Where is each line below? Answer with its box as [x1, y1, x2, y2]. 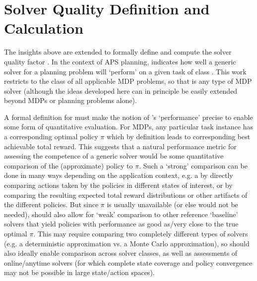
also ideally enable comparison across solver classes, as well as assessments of [4, 248, 238, 258]
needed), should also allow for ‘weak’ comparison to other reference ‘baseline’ [4, 209, 238, 219]
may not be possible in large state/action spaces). [4, 267, 155, 278]
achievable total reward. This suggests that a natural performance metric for [4, 141, 237, 151]
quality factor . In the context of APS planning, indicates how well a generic [4, 56, 236, 66]
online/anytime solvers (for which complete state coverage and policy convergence [4, 257, 253, 268]
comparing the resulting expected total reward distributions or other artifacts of [4, 189, 248, 200]
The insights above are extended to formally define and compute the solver [4, 47, 232, 57]
